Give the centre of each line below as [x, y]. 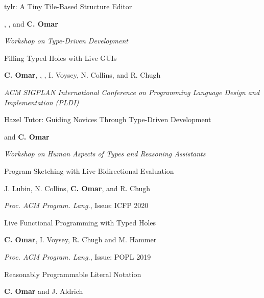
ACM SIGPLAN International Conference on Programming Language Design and [132, 92]
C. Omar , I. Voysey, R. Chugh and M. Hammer [80, 239]
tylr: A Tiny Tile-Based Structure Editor [68, 6]
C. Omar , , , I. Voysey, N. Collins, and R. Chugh [82, 75]
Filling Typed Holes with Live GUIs [61, 58]
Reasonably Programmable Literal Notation [73, 274]
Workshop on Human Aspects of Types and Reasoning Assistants [105, 154]
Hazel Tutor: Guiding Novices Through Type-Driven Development [108, 119]
